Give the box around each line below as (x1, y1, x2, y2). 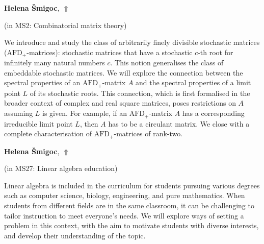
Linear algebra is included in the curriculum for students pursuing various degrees (4, 180, 260, 190)
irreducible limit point (4, 118, 73, 129)
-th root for (198, 46, 233, 57)
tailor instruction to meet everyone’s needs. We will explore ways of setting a (4, 210, 244, 221)
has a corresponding (182, 108, 245, 118)
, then (80, 118, 98, 129)
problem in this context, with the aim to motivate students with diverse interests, (4, 220, 259, 231)
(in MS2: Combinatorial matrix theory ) (4, 19, 127, 30)
